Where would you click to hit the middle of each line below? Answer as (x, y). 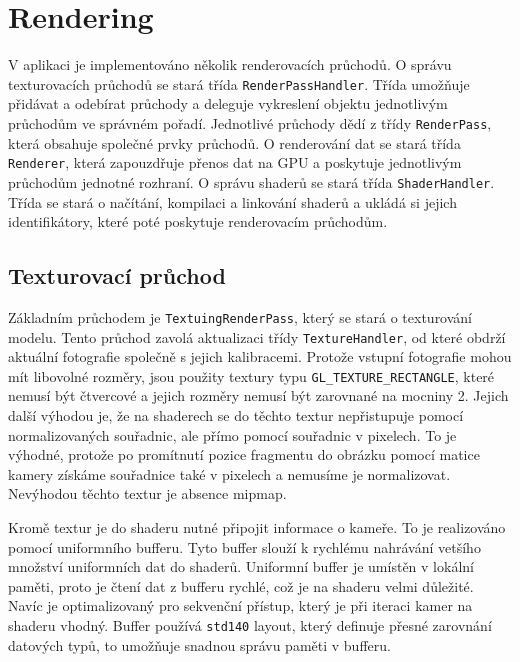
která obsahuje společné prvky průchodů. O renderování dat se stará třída (234, 142)
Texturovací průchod (117, 275)
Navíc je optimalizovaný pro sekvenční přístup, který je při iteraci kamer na (240, 605)
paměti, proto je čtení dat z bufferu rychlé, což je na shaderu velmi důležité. (241, 585)
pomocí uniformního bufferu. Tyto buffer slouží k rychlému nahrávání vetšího (244, 546)
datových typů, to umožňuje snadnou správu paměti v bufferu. (199, 644)
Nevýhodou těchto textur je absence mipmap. (147, 493)
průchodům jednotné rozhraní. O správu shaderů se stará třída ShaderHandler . (251, 181)
